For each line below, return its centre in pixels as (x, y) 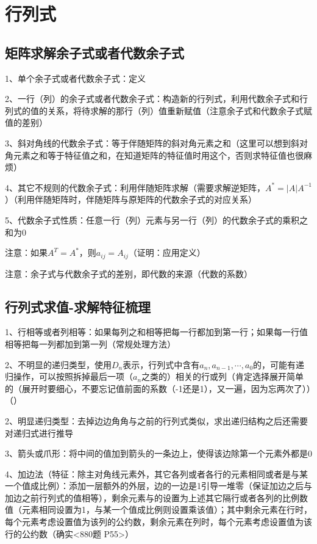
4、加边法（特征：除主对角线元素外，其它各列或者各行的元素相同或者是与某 (156, 473)
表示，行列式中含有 (161, 364)
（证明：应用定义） (167, 252)
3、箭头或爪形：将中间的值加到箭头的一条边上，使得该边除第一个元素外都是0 (158, 453)
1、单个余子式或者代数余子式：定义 (75, 78)
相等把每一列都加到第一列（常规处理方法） (90, 343)
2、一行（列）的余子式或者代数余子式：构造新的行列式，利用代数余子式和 (152, 99)
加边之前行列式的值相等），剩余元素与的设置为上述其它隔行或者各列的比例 (152, 497)
